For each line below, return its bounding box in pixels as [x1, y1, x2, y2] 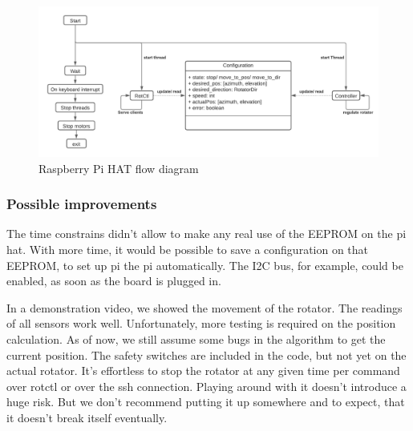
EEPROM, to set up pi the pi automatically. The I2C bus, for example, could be [6, 256, 403, 273]
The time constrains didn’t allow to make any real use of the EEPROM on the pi [6, 225, 407, 242]
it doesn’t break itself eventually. [6, 409, 168, 425]
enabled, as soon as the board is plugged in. [6, 272, 221, 289]
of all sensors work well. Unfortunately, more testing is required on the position [6, 315, 396, 332]
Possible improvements [6, 194, 157, 214]
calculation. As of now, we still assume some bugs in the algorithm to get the [6, 330, 386, 347]
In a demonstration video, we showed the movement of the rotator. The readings [6, 299, 403, 316]
